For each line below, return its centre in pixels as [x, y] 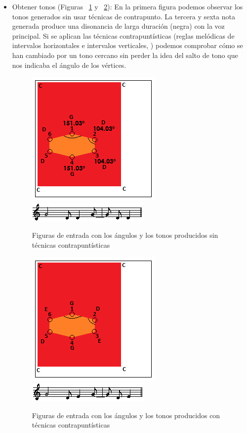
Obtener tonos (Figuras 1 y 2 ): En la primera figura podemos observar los [127, 6]
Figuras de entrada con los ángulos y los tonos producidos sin [125, 235]
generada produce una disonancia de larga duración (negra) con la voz [118, 26]
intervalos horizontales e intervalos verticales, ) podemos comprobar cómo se [127, 45]
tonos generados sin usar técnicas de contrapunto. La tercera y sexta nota [123, 16]
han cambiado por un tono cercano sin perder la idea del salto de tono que [125, 55]
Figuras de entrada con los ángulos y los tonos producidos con [126, 415]
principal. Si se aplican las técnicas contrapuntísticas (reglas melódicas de [123, 35]
